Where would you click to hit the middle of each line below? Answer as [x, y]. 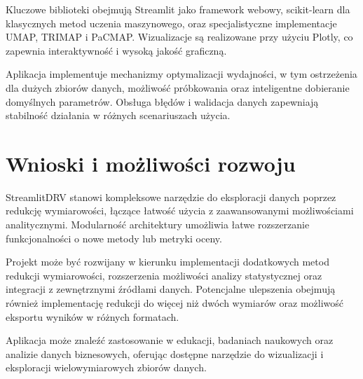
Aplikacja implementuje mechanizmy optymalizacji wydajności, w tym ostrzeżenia [181, 74]
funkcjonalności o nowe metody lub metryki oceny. [114, 238]
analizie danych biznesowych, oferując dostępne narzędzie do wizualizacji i [165, 353]
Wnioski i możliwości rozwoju [151, 163]
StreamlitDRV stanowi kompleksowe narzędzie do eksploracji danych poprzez [171, 197]
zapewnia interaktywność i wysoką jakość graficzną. [116, 50]
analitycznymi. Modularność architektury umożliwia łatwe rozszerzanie [158, 225]
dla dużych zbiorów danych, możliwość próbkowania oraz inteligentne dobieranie [178, 87]
